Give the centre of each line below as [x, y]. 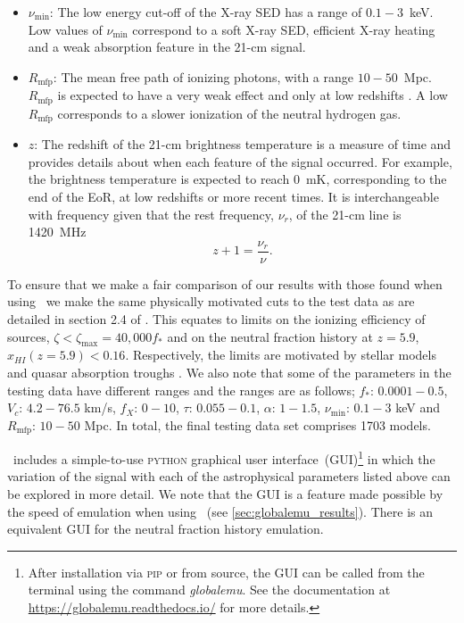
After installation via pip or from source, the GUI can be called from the [226, 572]
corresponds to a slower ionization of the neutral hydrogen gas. [229, 113]
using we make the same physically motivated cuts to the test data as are [211, 301]
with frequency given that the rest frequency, [151, 214]
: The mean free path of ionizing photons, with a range [203, 76]
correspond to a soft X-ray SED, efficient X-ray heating [284, 29]
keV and [418, 407]
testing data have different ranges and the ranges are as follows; [181, 390]
